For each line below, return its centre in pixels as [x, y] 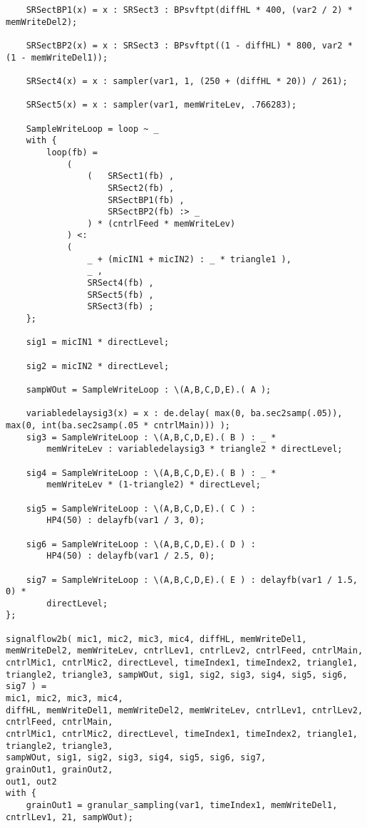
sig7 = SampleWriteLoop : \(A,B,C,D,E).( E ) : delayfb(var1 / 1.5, [192, 580]
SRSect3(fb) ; [120, 307]
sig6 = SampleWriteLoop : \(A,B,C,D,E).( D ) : [141, 544]
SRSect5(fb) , [120, 295]
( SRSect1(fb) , [131, 176]
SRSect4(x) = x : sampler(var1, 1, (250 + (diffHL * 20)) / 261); [187, 81]
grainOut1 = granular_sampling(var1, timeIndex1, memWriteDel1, [182, 805]
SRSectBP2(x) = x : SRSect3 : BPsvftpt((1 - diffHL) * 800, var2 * [189, 45]
